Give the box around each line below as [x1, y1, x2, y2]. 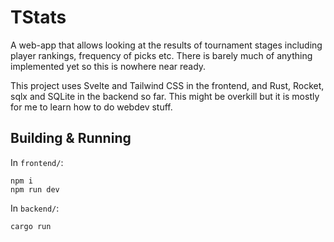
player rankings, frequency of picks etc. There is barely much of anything [10, 49, 313, 61]
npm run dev [10, 184, 60, 195]
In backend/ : [10, 202, 60, 214]
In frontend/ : [10, 156, 64, 168]
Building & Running [10, 130, 132, 147]
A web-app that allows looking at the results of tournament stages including [10, 39, 323, 51]
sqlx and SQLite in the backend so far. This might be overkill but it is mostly [10, 90, 320, 102]
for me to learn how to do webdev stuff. [10, 101, 173, 113]
